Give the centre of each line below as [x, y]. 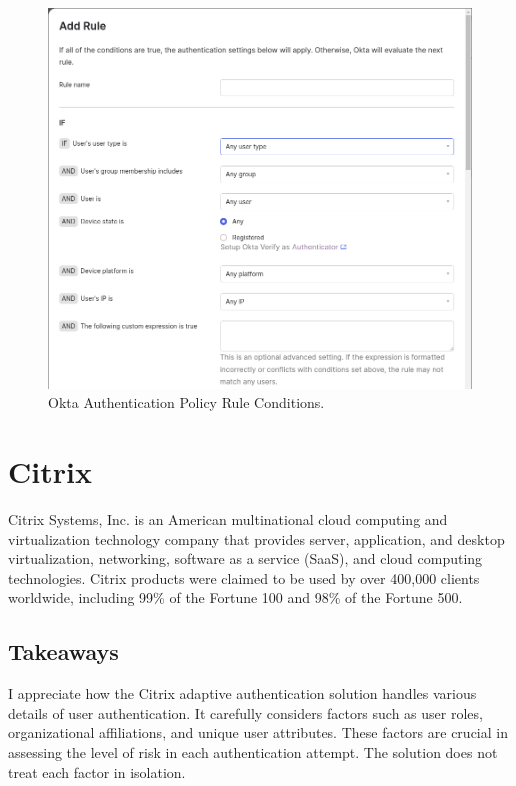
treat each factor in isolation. [97, 771]
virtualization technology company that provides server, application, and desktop [256, 538]
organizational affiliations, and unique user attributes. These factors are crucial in [258, 732]
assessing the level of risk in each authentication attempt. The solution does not [253, 752]
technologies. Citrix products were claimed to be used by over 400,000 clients [244, 577]
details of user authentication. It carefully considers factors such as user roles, [245, 712]
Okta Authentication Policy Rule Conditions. [186, 402]
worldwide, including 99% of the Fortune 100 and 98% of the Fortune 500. [235, 597]
